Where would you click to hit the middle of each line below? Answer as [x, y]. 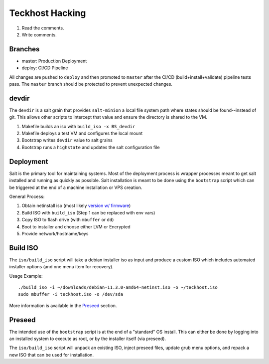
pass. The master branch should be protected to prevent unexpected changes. [91, 84]
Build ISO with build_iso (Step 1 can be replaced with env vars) [88, 212]
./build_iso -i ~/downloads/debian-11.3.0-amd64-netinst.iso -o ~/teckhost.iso [118, 287]
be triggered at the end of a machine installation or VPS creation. [76, 187]
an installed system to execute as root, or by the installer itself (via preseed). [88, 339]
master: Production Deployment [54, 61]
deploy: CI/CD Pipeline [45, 68]
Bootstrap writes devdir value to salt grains [67, 140]
